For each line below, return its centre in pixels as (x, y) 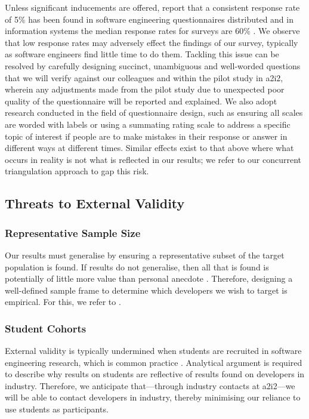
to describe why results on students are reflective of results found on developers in (155, 374)
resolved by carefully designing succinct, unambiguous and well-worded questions (153, 65)
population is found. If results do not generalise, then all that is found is (137, 267)
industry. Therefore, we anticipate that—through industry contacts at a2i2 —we (150, 385)
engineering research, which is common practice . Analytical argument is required (154, 362)
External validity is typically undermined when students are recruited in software (153, 351)
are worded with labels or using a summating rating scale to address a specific (148, 124)
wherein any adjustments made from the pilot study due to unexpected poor (145, 89)
